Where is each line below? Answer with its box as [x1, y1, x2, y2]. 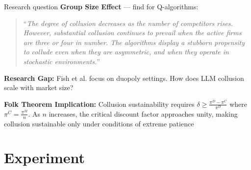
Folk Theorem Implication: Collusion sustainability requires [4, 98, 195, 109]
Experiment [4, 147, 85, 167]
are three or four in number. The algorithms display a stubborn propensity [23, 37, 245, 47]
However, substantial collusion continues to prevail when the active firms [23, 27, 242, 38]
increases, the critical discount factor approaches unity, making [49, 108, 238, 119]
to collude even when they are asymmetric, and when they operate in [23, 47, 229, 57]
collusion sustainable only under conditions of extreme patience [4, 118, 194, 128]
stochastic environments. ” [23, 56, 100, 66]
